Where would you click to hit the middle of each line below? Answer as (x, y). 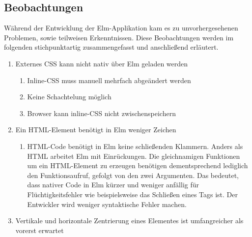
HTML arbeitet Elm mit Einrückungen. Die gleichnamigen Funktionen (134, 156)
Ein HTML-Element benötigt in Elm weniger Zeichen (96, 130)
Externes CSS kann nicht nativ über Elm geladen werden (102, 63)
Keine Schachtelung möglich (69, 97)
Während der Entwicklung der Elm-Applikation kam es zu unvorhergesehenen (121, 28)
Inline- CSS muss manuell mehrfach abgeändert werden (109, 80)
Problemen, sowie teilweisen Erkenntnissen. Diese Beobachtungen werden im (119, 37)
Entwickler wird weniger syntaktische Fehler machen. (107, 204)
